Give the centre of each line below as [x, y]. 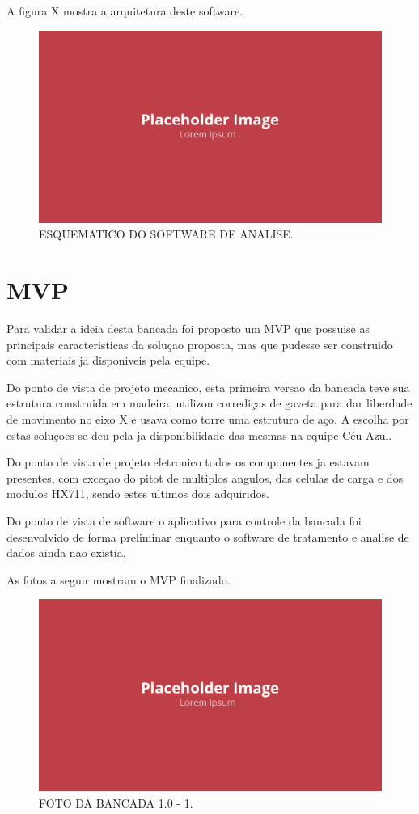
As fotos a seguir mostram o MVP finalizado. [119, 579]
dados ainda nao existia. [66, 553]
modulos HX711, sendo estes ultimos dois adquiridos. [138, 493]
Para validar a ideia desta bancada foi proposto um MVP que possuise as [188, 328]
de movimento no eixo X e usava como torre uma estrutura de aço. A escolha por [208, 418]
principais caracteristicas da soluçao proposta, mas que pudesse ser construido [200, 344]
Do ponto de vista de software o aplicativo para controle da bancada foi [184, 520]
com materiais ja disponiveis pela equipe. [108, 360]
